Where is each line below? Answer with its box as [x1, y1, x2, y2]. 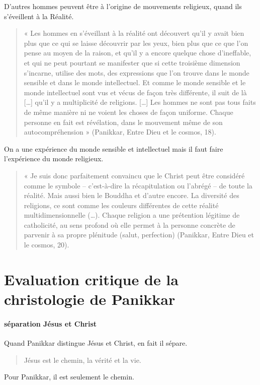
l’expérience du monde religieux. [4, 153, 104, 164]
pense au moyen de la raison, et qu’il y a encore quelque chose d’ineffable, [24, 47, 251, 58]
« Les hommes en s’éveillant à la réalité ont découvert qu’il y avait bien [24, 28, 244, 38]
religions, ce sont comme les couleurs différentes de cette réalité [24, 200, 219, 210]
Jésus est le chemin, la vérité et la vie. [24, 354, 141, 365]
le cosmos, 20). [24, 239, 69, 250]
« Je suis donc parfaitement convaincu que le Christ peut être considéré [24, 170, 245, 180]
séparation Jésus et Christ [4, 318, 97, 329]
